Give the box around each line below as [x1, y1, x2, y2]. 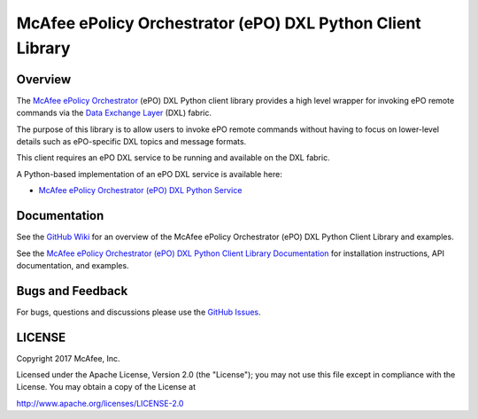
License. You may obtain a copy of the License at [16, 382, 197, 392]
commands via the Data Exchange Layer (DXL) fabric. [16, 107, 212, 119]
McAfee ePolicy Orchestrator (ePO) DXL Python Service [38, 185, 243, 196]
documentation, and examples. [16, 260, 129, 270]
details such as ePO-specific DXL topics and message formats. [16, 136, 247, 147]
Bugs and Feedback [16, 283, 128, 299]
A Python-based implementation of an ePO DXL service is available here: [16, 168, 282, 179]
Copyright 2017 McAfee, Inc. [16, 353, 120, 363]
